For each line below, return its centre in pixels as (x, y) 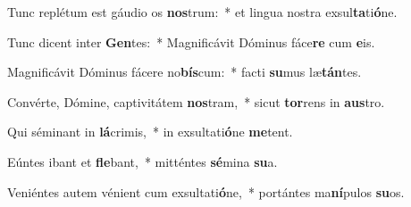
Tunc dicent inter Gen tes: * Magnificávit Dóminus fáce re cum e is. (191, 41)
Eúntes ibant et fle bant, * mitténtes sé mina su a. (143, 161)
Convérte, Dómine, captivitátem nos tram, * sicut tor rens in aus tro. (196, 101)
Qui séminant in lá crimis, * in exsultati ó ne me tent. (150, 132)
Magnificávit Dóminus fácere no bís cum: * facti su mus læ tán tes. (185, 72)
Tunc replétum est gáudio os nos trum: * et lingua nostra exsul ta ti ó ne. (202, 12)
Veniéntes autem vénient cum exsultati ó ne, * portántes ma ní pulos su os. (206, 191)
